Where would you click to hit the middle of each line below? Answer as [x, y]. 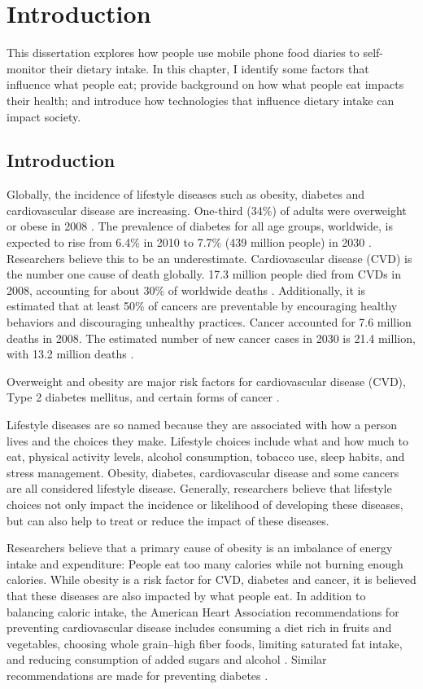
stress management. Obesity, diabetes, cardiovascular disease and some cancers [203, 472]
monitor [26, 68]
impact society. [44, 116]
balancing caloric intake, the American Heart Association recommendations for [203, 611]
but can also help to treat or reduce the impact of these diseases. [168, 520]
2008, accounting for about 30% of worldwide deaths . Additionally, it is [186, 290]
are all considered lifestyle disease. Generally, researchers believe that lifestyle [199, 488]
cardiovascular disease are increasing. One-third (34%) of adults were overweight [207, 210]
